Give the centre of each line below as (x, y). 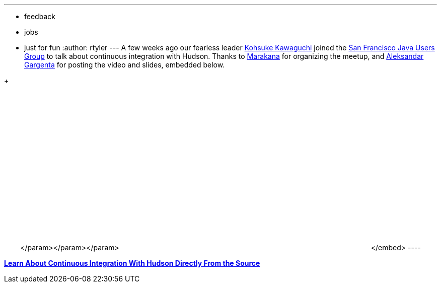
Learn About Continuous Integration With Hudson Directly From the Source (132, 263)
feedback (40, 16)
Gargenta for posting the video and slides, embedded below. (125, 65)
